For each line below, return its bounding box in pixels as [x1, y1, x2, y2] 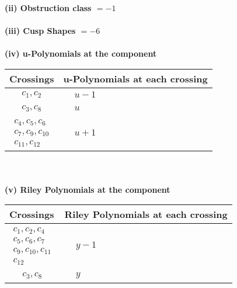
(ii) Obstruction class [5, 2, 92, 13]
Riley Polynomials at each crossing [64, 207, 228, 221]
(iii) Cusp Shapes [5, 25, 76, 37]
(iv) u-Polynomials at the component [5, 47, 157, 60]
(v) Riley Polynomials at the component [5, 183, 170, 195]
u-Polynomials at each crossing [63, 71, 208, 85]
